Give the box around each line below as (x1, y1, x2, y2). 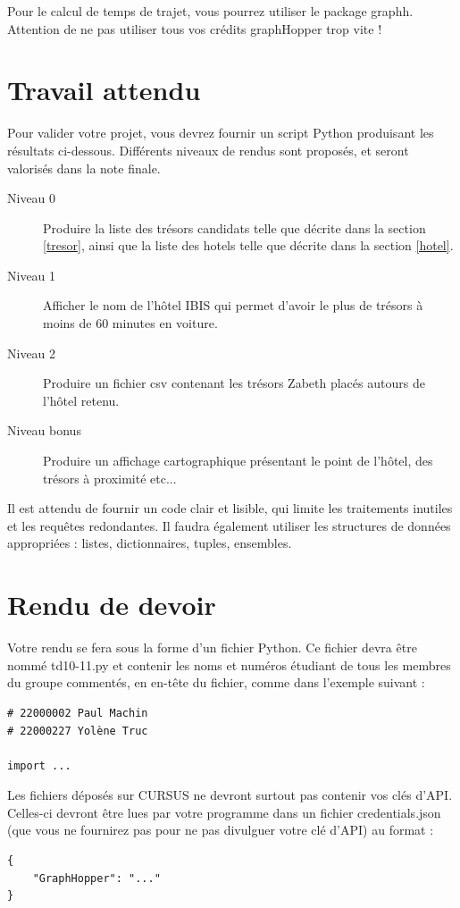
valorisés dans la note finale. (7, 158, 161, 177)
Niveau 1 (7, 265, 56, 284)
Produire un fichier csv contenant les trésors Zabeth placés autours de (43, 374, 425, 392)
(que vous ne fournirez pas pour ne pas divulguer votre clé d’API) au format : (7, 820, 434, 839)
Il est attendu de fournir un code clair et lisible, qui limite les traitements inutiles (7, 499, 453, 517)
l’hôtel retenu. (43, 391, 120, 409)
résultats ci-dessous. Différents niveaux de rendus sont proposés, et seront (7, 140, 409, 159)
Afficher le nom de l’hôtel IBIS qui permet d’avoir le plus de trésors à (43, 296, 423, 315)
